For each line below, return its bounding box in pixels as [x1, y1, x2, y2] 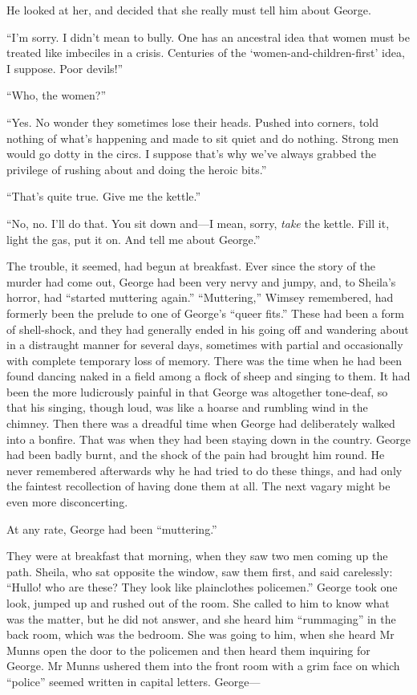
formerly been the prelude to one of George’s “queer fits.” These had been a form [6, 304, 404, 321]
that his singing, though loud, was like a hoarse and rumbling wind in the [6, 399, 368, 416]
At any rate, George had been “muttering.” [6, 520, 217, 537]
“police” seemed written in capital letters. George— [6, 673, 261, 689]
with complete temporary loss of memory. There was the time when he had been [6, 352, 403, 368]
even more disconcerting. [6, 494, 128, 510]
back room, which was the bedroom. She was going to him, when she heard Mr [6, 626, 395, 643]
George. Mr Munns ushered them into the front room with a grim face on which [6, 657, 400, 674]
